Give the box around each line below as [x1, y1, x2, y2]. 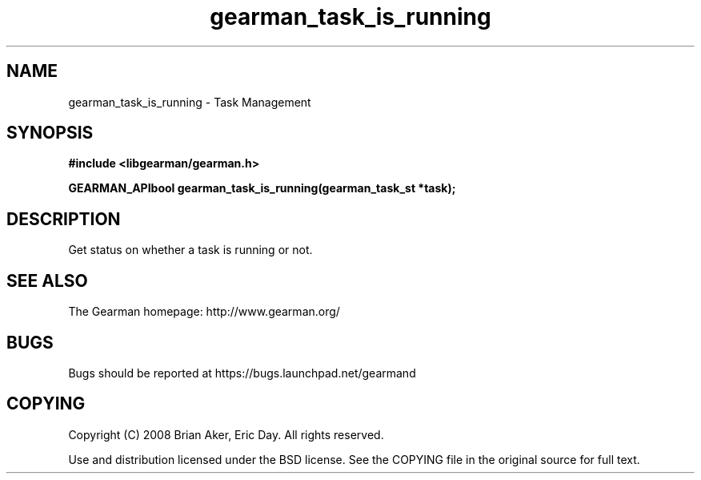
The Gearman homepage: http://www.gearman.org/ [68, 305, 340, 319]
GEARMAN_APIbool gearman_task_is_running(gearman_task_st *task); [68, 181, 456, 196]
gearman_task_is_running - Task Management [68, 95, 311, 109]
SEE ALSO [6, 270, 88, 291]
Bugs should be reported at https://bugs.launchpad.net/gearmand [68, 365, 416, 380]
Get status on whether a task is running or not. [68, 243, 313, 257]
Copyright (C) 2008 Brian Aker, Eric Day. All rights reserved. [68, 427, 384, 442]
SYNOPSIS [6, 123, 94, 143]
